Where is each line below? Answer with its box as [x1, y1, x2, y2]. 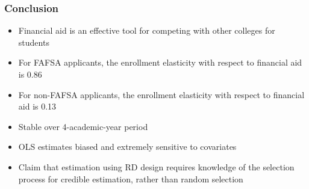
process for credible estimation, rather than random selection [18, 172, 243, 185]
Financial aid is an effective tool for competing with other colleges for [18, 24, 275, 37]
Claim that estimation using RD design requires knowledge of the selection [18, 160, 295, 173]
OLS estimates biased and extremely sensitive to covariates [18, 140, 237, 153]
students [18, 36, 49, 48]
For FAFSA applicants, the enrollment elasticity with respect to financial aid [18, 56, 302, 69]
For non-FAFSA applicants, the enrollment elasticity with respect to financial [18, 88, 305, 101]
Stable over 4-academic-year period [18, 120, 148, 132]
